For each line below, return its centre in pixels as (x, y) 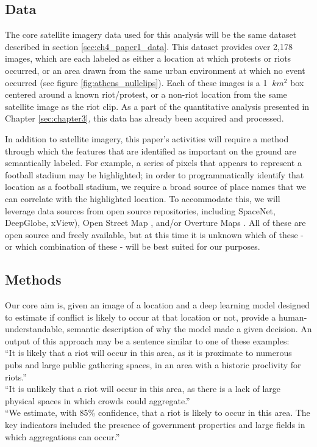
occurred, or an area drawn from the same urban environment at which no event (155, 70)
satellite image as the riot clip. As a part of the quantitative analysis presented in (157, 106)
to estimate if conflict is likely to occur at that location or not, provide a (141, 317)
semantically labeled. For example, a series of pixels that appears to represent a (153, 163)
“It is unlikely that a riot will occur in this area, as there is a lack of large (143, 389)
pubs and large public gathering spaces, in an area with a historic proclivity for (153, 365)
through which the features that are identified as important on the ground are (151, 151)
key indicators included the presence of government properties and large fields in (155, 425)
